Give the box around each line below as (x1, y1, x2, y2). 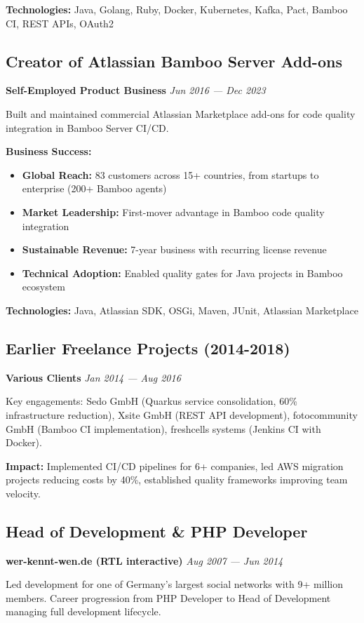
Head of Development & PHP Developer (6, 520, 308, 542)
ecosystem (22, 279, 65, 294)
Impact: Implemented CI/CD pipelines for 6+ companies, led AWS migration (6, 458, 344, 473)
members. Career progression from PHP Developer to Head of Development (6, 590, 331, 605)
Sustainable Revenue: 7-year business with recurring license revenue (22, 242, 327, 257)
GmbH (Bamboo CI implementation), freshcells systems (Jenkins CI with (6, 421, 321, 436)
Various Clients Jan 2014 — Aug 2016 (6, 370, 181, 384)
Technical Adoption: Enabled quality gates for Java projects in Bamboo (22, 265, 343, 280)
